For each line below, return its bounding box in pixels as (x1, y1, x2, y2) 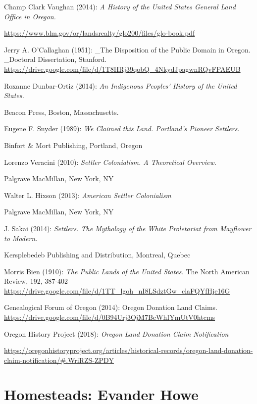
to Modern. (4, 233, 38, 243)
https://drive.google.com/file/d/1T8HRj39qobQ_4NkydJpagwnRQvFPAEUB (4, 63, 241, 74)
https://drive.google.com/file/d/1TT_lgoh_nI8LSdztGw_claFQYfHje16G (4, 285, 230, 296)
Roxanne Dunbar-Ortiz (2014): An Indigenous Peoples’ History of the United (4, 80, 237, 91)
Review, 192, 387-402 (4, 276, 68, 286)
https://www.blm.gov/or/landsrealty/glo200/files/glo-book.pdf (4, 28, 195, 38)
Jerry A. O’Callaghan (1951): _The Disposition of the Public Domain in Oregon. (4, 44, 251, 54)
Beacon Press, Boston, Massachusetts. (4, 106, 119, 117)
